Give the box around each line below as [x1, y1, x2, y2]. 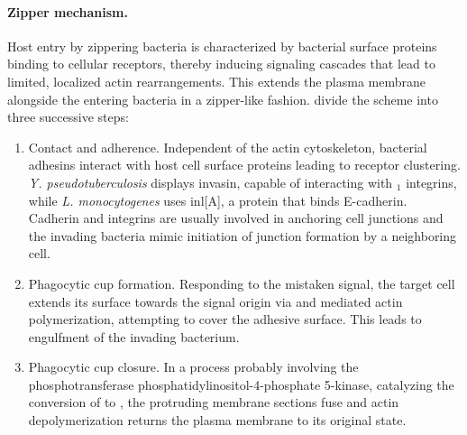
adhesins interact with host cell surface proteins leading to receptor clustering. [28, 155, 461, 174]
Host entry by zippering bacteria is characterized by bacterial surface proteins [7, 36, 437, 55]
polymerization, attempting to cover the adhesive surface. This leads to [28, 310, 422, 329]
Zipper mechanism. [7, 2, 128, 21]
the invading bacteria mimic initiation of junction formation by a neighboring [28, 226, 457, 245]
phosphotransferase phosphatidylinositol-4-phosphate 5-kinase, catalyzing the [28, 375, 454, 393]
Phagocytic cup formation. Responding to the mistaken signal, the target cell [28, 273, 455, 292]
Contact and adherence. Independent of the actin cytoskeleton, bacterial [28, 137, 427, 156]
